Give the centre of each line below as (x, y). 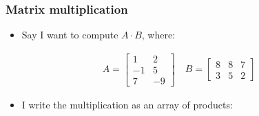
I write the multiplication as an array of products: (127, 104)
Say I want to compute (70, 35)
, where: (158, 35)
